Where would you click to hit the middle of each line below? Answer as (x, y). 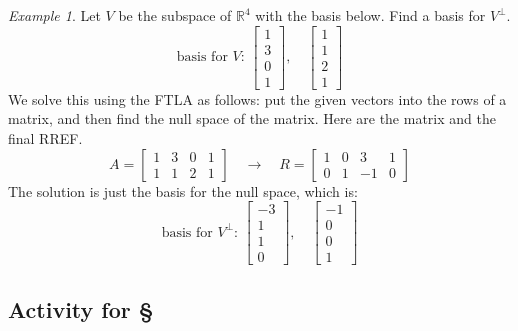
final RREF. (45, 137)
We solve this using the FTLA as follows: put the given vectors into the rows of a (257, 98)
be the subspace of (175, 15)
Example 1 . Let (54, 15)
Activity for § (81, 308)
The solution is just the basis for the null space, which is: (183, 190)
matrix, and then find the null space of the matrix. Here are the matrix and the (252, 118)
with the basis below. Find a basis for (370, 15)
